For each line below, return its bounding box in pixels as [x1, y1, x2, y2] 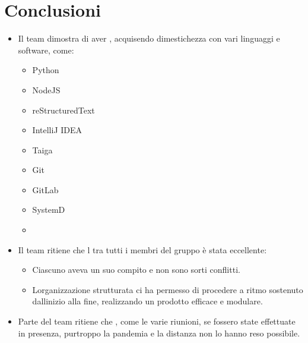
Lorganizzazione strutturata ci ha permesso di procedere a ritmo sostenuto [32, 283, 303, 295]
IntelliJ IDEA [32, 124, 82, 136]
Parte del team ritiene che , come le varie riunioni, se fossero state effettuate [18, 315, 296, 328]
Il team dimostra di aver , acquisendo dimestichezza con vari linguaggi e [18, 32, 280, 45]
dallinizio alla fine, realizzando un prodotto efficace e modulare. [32, 295, 263, 307]
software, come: [18, 43, 74, 56]
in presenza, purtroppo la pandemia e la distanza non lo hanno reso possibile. [18, 326, 300, 339]
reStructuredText [32, 103, 95, 116]
